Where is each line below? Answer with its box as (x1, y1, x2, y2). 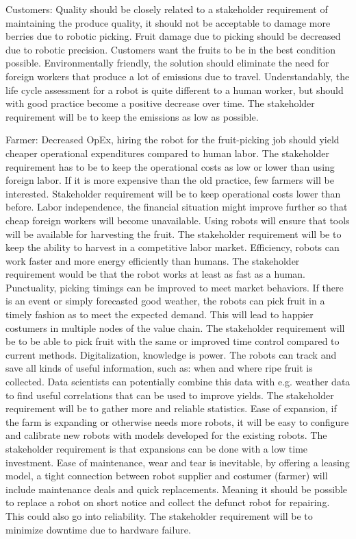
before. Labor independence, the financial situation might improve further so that (5, 200, 348, 214)
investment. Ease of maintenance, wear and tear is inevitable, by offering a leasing (5, 455, 350, 469)
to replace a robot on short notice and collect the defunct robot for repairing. (5, 495, 330, 510)
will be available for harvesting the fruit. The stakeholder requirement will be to (5, 226, 342, 241)
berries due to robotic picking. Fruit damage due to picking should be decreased (5, 29, 341, 43)
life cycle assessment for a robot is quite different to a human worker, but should (5, 82, 344, 97)
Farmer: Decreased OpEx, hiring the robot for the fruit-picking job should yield (5, 132, 340, 147)
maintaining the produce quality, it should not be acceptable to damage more (5, 15, 331, 29)
